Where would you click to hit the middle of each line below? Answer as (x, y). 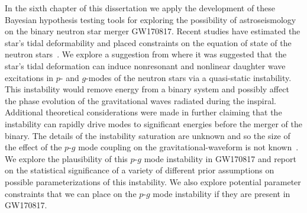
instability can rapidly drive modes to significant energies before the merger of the (153, 123)
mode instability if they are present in (222, 193)
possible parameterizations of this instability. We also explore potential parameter (153, 181)
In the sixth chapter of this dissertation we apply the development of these (140, 8)
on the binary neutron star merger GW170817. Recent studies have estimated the (153, 31)
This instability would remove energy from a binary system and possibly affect (147, 89)
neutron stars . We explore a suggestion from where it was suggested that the (146, 54)
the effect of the (33, 147)
